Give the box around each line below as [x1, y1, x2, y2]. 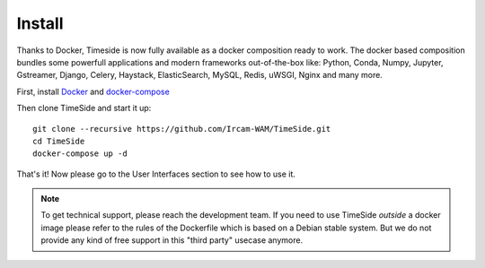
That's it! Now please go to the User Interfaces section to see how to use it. [16, 169, 296, 179]
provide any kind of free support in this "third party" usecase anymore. [40, 235, 304, 246]
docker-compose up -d [32, 149, 128, 159]
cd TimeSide [32, 135, 85, 146]
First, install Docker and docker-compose [16, 86, 170, 97]
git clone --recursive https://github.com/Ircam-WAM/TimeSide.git [32, 124, 331, 134]
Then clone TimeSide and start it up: [16, 103, 152, 114]
